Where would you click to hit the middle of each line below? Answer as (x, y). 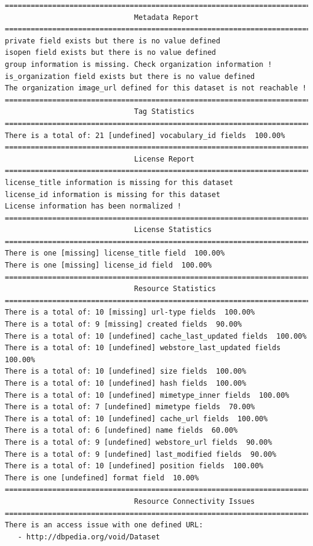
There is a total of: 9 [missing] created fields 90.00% (123, 325)
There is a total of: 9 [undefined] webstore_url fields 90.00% (138, 442)
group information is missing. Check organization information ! (138, 64)
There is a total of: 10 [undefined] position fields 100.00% (134, 466)
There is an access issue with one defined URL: (104, 525)
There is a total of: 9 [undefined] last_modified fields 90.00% (141, 454)
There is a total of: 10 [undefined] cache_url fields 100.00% (136, 419)
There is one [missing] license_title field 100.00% (115, 253)
